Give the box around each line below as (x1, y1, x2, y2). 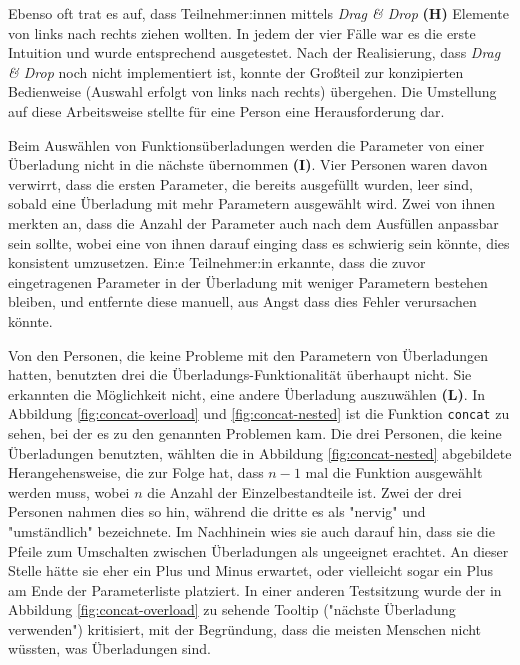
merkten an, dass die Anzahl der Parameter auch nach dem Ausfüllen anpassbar (8, 212, 499, 233)
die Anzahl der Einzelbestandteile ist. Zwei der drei (147, 481, 462, 502)
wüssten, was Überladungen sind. (8, 638, 211, 659)
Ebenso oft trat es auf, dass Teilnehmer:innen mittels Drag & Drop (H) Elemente (8, 3, 509, 23)
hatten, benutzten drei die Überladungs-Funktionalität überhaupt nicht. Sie (8, 364, 472, 385)
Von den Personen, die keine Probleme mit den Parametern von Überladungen (8, 344, 488, 365)
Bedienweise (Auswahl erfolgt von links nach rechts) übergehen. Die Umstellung (8, 81, 497, 102)
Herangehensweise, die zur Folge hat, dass (8, 462, 264, 483)
